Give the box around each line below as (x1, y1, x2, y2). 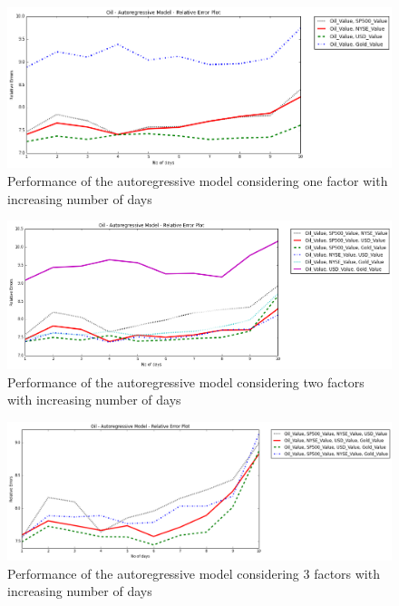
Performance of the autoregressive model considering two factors (7, 372, 365, 391)
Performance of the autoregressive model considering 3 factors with (7, 563, 380, 582)
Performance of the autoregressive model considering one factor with (7, 171, 388, 191)
